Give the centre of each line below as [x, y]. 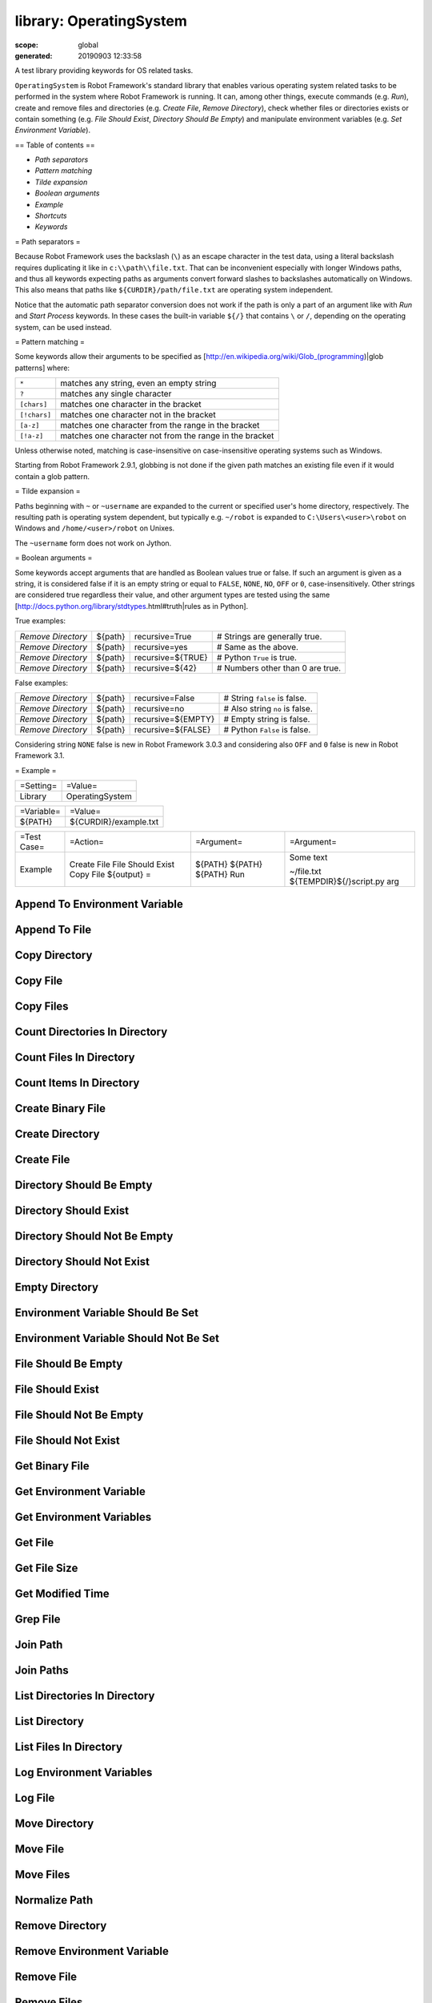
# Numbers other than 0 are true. [279, 667]
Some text [308, 857]
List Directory [49, 1721]
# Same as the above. [258, 647]
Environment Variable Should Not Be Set [117, 1338]
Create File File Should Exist [122, 864]
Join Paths [42, 1671]
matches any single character [116, 394]
